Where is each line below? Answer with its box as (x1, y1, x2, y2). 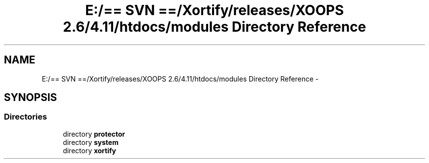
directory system (63, 138, 119, 146)
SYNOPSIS (4, 91, 57, 104)
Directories (4, 112, 47, 122)
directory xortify (63, 146, 117, 155)
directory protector (63, 129, 125, 138)
